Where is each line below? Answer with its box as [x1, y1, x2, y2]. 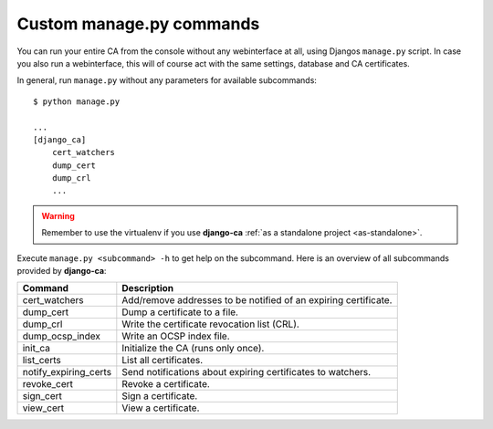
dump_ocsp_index [22, 330, 100, 342]
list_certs [22, 354, 61, 367]
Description [121, 282, 173, 295]
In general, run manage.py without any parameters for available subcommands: [16, 75, 317, 86]
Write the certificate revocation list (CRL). [121, 318, 300, 330]
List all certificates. [121, 354, 204, 367]
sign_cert [22, 390, 63, 403]
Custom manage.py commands [16, 14, 260, 34]
